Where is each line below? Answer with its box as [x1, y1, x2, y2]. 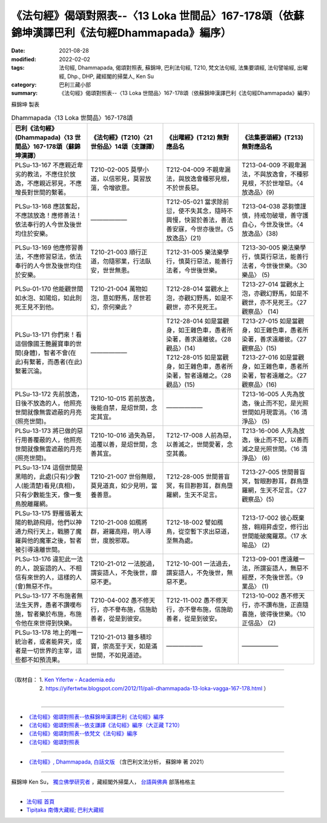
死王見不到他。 [15, 303, 58, 311]
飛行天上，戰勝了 [27, 527, 76, 536]
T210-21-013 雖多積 [90, 633, 147, 641]
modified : [11, 55, 36, 63]
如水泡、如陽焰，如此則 [15, 294, 82, 302]
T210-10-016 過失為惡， [90, 431, 159, 440]
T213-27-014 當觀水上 [241, 280, 305, 289]
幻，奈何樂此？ [90, 303, 133, 311]
